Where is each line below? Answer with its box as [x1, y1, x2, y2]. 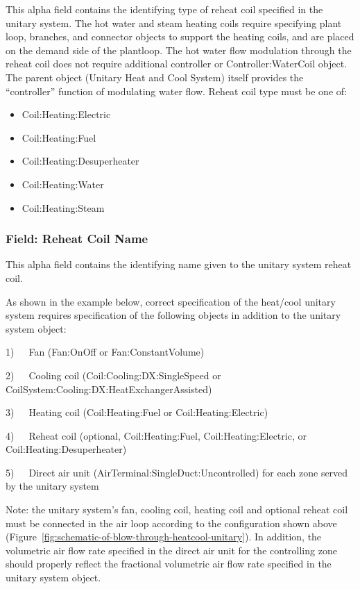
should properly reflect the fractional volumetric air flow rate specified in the [6, 556, 332, 571]
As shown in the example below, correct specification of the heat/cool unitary [6, 294, 336, 308]
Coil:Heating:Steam [22, 200, 105, 215]
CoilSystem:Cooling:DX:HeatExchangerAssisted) [6, 381, 212, 396]
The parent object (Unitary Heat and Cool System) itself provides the [6, 69, 304, 84]
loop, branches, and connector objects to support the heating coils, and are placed [6, 29, 354, 44]
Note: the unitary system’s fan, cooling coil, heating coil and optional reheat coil [6, 502, 348, 517]
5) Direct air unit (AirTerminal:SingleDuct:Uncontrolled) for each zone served [6, 465, 348, 479]
